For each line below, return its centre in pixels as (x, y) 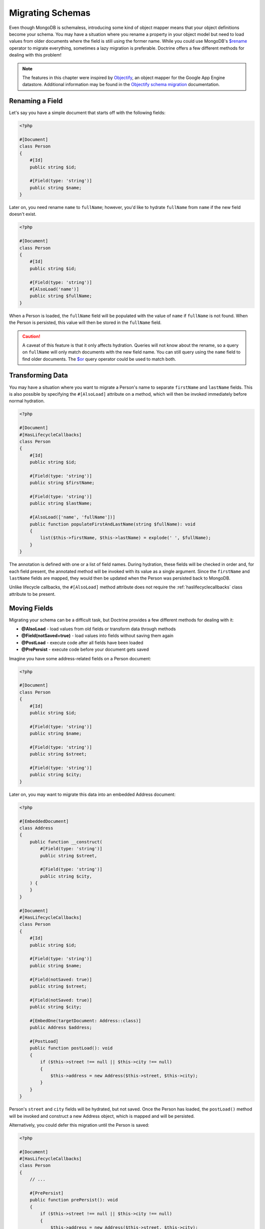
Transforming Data (39, 375)
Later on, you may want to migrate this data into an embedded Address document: (93, 794)
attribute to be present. (32, 594)
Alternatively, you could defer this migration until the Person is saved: (79, 1125)
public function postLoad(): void (71, 1048)
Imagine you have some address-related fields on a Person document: (80, 658)
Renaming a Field (36, 101)
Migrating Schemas (50, 13)
